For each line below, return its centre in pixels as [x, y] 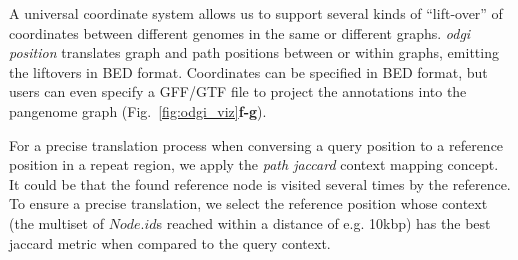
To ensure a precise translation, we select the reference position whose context [248, 203]
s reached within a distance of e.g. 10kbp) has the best [323, 222]
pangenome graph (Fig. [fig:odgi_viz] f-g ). [138, 110]
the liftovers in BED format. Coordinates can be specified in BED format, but [248, 71]
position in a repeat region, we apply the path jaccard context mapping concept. [254, 164]
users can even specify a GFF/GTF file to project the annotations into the [238, 91]
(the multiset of [56, 222]
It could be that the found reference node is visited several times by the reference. [260, 183]
